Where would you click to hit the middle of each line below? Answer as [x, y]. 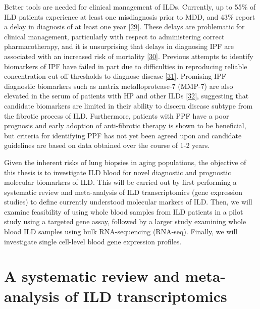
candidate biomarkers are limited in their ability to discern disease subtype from [128, 105]
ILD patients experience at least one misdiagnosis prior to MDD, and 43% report [130, 16]
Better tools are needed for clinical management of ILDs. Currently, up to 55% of [130, 7]
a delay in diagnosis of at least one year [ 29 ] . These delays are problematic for [124, 27]
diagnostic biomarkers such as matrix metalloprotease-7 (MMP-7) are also [119, 86]
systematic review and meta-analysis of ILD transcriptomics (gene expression [123, 192]
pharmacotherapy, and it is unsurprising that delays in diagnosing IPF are [119, 46]
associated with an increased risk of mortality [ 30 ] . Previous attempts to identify [129, 56]
